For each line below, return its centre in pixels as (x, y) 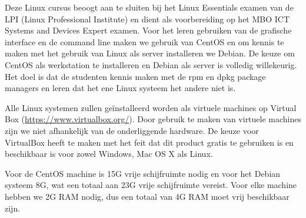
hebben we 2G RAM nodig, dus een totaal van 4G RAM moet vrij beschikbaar (147, 196)
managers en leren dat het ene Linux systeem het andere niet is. (120, 88)
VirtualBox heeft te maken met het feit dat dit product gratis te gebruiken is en (149, 142)
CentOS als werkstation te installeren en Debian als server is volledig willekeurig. (151, 64)
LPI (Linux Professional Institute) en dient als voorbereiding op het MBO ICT (147, 19)
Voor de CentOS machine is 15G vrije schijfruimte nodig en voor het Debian (143, 173)
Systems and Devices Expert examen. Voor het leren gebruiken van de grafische (148, 30)
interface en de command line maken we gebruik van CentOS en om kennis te (144, 41)
